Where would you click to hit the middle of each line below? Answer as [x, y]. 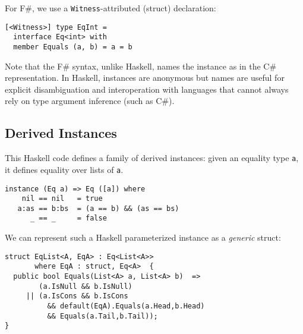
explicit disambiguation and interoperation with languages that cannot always [147, 89]
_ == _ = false [68, 218]
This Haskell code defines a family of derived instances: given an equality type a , [152, 158]
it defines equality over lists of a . [64, 169]
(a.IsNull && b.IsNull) [86, 286]
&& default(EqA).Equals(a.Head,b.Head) [126, 306]
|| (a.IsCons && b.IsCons [77, 296]
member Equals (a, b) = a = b [73, 47]
